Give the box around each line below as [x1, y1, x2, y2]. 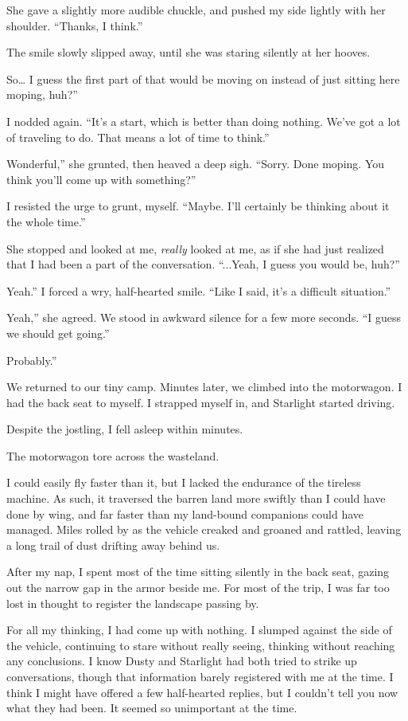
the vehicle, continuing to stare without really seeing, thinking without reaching [6, 637, 395, 653]
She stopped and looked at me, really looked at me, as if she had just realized [6, 240, 384, 257]
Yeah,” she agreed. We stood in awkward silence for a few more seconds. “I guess [6, 309, 402, 326]
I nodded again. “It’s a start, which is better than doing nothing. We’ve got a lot [6, 112, 401, 129]
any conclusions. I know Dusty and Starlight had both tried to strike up [6, 652, 357, 669]
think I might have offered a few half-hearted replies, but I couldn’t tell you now [6, 684, 398, 700]
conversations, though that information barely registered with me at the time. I [6, 668, 394, 684]
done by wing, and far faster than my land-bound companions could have [6, 505, 364, 522]
